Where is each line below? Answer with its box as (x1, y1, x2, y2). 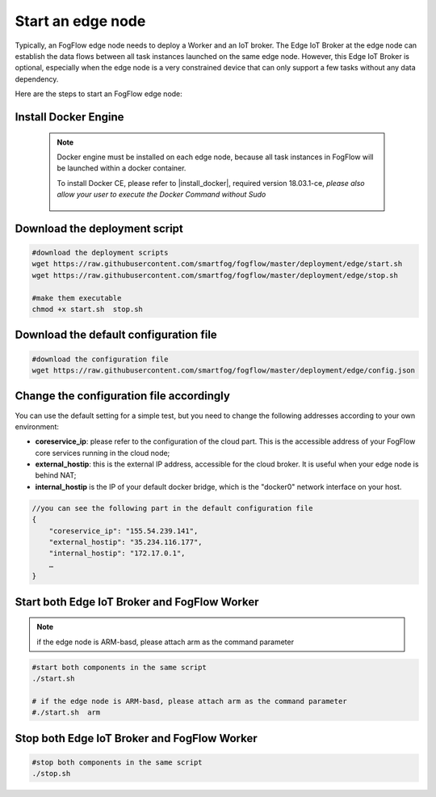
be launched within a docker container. (57, 163, 187, 173)
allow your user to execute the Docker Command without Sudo (57, 190, 266, 200)
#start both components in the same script (31, 663, 208, 672)
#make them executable (31, 293, 122, 302)
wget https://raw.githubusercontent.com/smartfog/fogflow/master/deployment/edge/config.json (31, 366, 416, 375)
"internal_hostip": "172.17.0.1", (48, 549, 186, 558)
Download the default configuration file (15, 328, 217, 342)
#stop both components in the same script (31, 757, 203, 767)
